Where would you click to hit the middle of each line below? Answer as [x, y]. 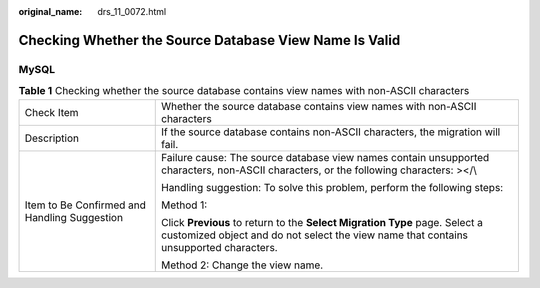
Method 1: [184, 205]
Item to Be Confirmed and [85, 205]
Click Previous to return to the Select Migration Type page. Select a [322, 222]
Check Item [51, 112]
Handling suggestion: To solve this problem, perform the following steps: [332, 187]
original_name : [50, 11]
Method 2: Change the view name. [242, 265]
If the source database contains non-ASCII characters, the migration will [330, 132]
